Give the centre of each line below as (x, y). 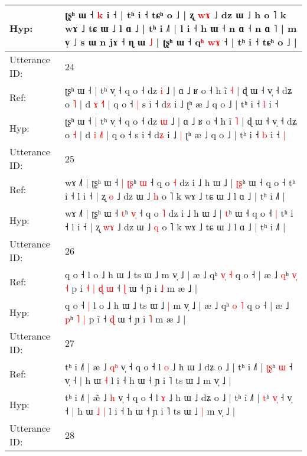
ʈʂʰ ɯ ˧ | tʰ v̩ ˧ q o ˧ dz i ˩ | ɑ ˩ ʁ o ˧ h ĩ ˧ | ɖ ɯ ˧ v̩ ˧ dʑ (178, 90)
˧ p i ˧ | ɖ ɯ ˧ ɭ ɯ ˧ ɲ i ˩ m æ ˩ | (131, 288)
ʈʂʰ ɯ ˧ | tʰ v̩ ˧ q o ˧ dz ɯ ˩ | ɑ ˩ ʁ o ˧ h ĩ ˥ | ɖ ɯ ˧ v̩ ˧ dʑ (181, 121)
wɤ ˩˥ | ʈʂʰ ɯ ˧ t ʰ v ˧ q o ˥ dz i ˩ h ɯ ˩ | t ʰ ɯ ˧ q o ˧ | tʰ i (179, 213)
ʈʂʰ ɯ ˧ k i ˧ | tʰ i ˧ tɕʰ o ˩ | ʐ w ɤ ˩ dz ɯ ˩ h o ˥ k (175, 14)
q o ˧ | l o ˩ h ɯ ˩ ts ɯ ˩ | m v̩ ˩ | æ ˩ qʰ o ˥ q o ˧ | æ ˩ (177, 305)
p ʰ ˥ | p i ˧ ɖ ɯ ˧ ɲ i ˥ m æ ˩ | (125, 319)
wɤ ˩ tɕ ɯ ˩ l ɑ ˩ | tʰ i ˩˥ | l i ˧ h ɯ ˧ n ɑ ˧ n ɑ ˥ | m (181, 28)
